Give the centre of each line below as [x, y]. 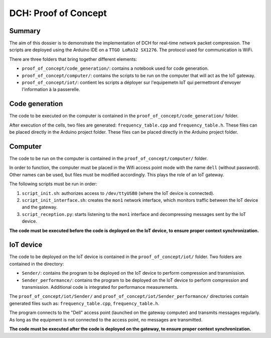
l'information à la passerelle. [51, 89]
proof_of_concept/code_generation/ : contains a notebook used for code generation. [115, 68]
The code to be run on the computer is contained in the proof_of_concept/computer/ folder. [109, 158]
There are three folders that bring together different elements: [73, 59]
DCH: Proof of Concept [58, 13]
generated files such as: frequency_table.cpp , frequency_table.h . [84, 303]
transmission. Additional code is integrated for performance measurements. [100, 287]
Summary [25, 31]
